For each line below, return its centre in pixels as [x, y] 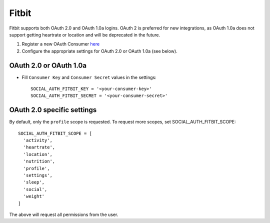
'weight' [34, 196]
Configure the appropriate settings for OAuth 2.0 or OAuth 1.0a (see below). [99, 51]
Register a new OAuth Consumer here [61, 44]
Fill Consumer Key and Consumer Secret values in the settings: [89, 77]
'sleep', [34, 182]
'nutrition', [39, 161]
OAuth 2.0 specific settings [53, 110]
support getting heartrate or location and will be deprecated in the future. [85, 34]
